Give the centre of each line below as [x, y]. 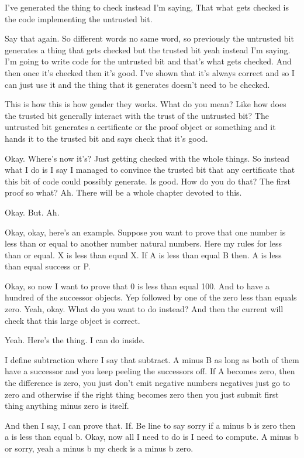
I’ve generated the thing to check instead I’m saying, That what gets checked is [147, 7]
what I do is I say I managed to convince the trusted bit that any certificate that [150, 170]
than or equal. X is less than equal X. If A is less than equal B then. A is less [143, 254]
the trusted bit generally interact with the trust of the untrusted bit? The [137, 115]
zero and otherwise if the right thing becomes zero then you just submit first [142, 394]
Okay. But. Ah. [32, 212]
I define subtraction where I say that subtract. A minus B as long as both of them [152, 359]
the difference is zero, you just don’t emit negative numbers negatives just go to [148, 383]
